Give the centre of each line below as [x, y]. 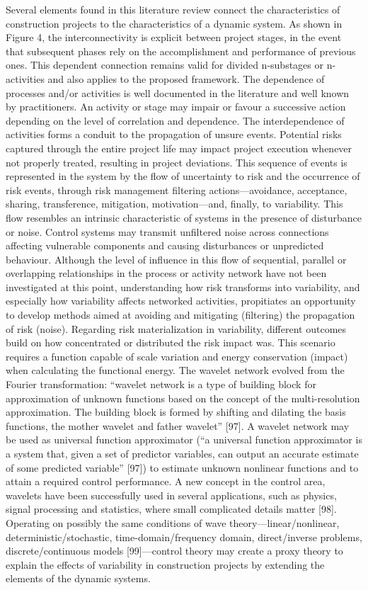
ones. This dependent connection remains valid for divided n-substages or [165, 65]
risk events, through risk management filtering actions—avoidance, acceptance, [177, 189]
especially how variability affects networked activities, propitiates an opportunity [181, 301]
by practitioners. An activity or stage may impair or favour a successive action [176, 107]
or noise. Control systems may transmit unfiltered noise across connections [167, 231]
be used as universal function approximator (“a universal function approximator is [184, 439]
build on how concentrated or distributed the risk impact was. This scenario [171, 342]
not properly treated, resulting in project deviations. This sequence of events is [177, 162]
